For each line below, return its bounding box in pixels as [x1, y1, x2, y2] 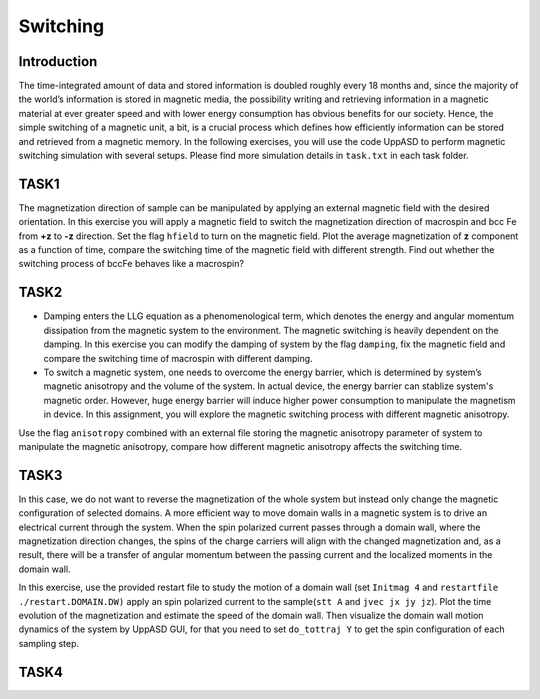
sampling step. [18, 637, 80, 649]
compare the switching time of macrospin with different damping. [43, 352, 314, 364]
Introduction [18, 53, 98, 70]
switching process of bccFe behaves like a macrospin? [18, 258, 245, 270]
